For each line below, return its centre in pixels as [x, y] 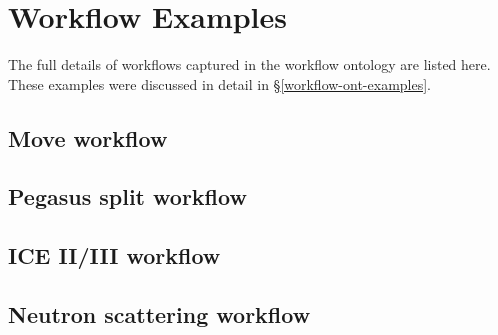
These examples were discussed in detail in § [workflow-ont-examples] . [220, 83]
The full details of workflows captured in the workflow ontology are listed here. [249, 64]
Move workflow [88, 137]
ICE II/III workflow [114, 255]
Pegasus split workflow [127, 196]
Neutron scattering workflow [159, 314]
